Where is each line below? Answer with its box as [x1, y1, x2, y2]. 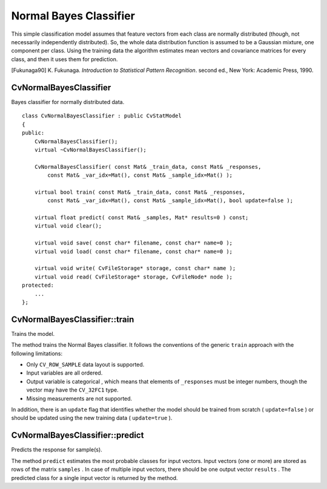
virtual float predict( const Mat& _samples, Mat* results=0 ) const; [34, 214, 249, 221]
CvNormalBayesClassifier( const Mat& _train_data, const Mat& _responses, [34, 163, 262, 170]
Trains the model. [11, 330, 55, 337]
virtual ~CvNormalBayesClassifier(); [34, 146, 147, 153]
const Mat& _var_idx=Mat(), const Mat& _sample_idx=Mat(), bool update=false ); [47, 197, 294, 204]
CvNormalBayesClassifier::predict [11, 430, 144, 441]
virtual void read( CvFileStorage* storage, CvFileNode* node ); [34, 273, 233, 280]
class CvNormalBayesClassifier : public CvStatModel [22, 113, 182, 119]
